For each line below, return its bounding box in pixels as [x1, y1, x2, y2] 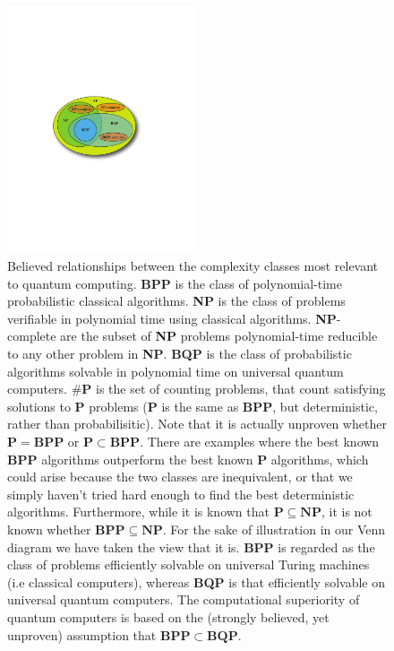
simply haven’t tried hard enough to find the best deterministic [7, 484, 355, 503]
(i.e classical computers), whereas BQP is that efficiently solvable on [7, 572, 385, 591]
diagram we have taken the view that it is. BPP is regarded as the [7, 537, 375, 556]
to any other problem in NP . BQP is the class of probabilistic [7, 344, 352, 362]
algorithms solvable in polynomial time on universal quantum [7, 361, 344, 380]
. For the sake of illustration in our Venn [162, 519, 386, 538]
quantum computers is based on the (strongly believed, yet [7, 607, 330, 626]
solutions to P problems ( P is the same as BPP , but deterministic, [7, 396, 378, 415]
